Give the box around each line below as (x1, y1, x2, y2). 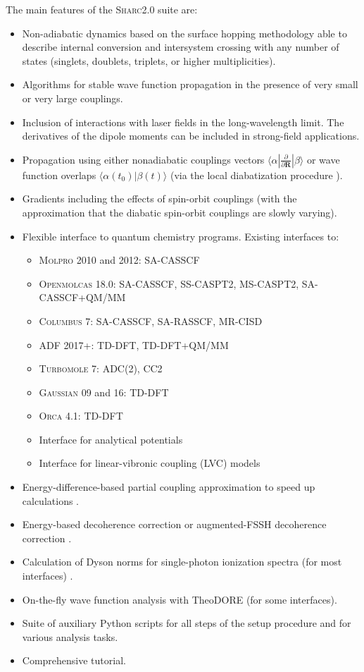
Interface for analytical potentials (39, 432, 183, 446)
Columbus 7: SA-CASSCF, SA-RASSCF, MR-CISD (39, 313, 263, 328)
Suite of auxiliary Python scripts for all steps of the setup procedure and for (22, 616, 351, 630)
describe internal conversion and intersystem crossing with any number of (22, 39, 339, 54)
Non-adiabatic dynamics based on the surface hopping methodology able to (22, 25, 347, 40)
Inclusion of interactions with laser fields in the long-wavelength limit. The (22, 114, 344, 129)
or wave (306, 152, 340, 166)
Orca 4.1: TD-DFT (39, 408, 123, 423)
